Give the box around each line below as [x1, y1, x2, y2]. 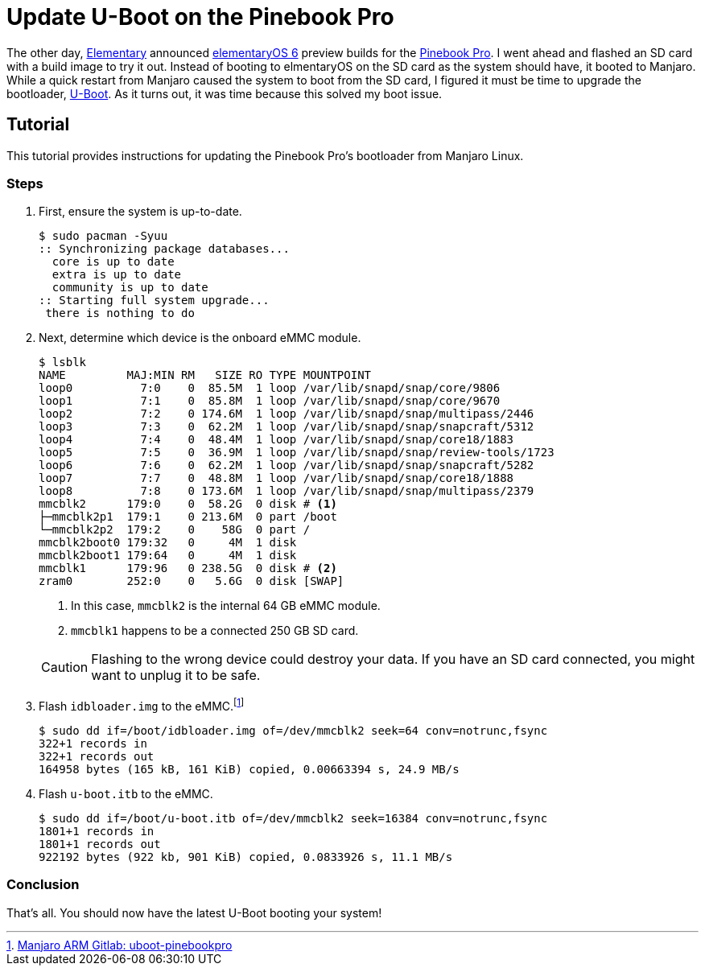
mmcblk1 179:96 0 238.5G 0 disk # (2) [39, 562, 337, 575]
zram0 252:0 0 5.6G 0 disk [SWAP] [39, 575, 344, 588]
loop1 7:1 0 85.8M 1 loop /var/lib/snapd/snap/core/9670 [39, 394, 501, 408]
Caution [41, 659, 89, 676]
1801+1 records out [39, 838, 161, 850]
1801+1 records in [39, 825, 155, 838]
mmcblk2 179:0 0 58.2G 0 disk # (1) [39, 497, 337, 511]
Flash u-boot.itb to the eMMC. [39, 787, 213, 801]
